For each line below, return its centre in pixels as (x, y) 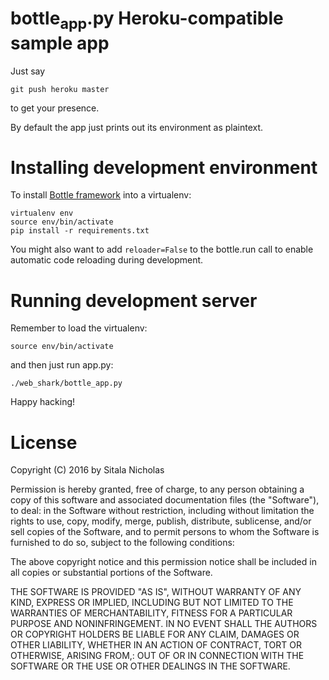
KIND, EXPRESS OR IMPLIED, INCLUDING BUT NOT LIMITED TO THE (152, 603)
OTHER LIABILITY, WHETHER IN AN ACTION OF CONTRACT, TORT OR (156, 645)
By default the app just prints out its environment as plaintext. (137, 127)
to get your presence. (55, 108)
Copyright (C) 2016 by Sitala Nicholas (87, 470)
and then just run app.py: (62, 365)
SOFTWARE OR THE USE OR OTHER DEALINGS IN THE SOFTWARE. (150, 666)
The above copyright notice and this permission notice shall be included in (163, 562)
